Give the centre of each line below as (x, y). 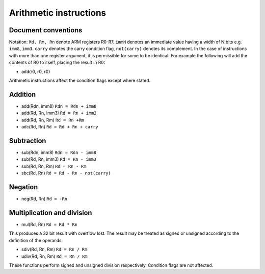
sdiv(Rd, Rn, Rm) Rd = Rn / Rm (54, 249)
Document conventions (46, 30)
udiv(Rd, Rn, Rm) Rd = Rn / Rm (54, 256)
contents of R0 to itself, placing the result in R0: (57, 62)
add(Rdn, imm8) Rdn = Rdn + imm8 (59, 106)
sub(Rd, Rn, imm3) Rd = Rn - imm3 (59, 159)
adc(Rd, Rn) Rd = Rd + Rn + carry (60, 127)
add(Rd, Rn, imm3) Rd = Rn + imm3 (59, 113)
